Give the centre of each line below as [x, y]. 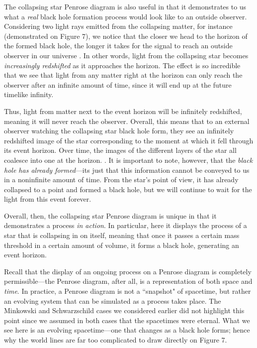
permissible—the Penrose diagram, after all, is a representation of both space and [128, 281]
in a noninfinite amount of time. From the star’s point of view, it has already [121, 179]
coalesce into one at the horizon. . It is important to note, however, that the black [128, 160]
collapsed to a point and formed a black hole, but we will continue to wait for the [128, 189]
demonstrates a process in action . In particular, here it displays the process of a [126, 225]
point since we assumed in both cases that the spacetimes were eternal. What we [127, 320]
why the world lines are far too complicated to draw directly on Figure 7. [116, 340]
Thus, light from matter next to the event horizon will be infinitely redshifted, [123, 111]
